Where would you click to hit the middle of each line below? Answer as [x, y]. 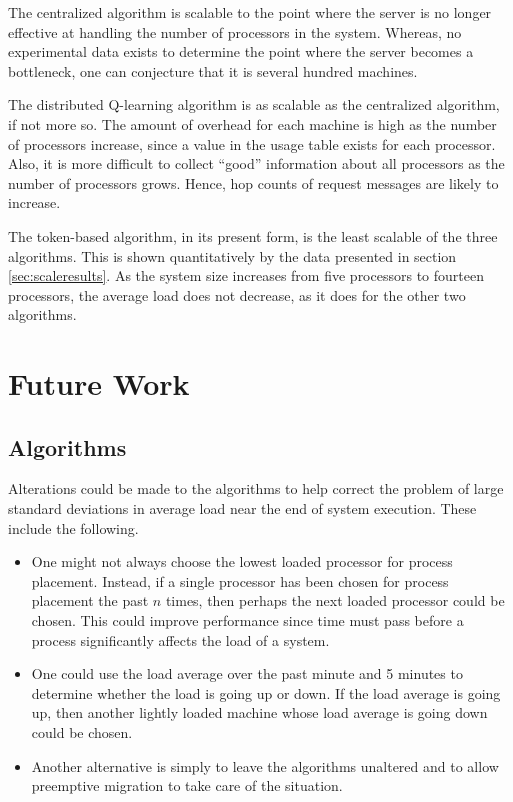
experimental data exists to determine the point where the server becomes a [241, 51]
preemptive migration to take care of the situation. [187, 785]
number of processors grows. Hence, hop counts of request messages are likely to [253, 182]
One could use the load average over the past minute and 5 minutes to [247, 673]
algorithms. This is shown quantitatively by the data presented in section [232, 255]
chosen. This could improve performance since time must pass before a [247, 620]
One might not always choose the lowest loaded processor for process [242, 561]
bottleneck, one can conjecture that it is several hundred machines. [213, 70]
